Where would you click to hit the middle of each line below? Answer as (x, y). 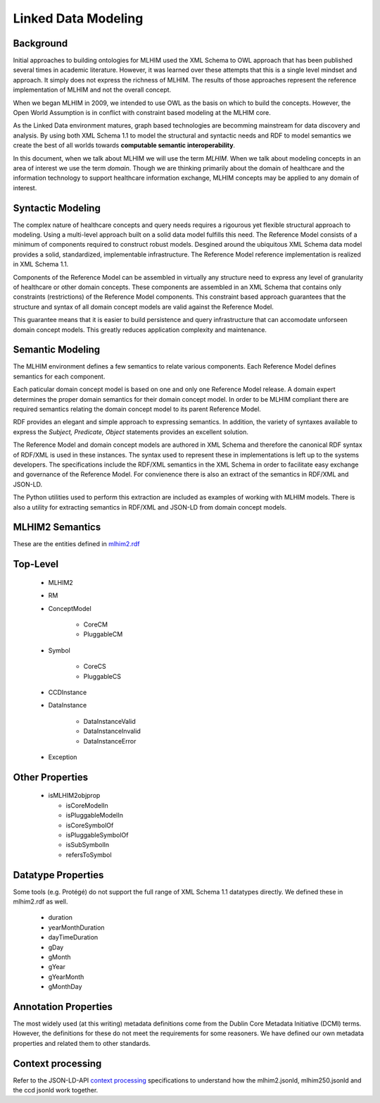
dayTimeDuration (73, 937)
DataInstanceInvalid (112, 731)
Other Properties (50, 777)
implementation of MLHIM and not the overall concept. (92, 90)
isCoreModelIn (87, 805)
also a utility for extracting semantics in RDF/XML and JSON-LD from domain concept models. (150, 507)
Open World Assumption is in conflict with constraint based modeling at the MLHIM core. (142, 113)
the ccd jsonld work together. (56, 1090)
